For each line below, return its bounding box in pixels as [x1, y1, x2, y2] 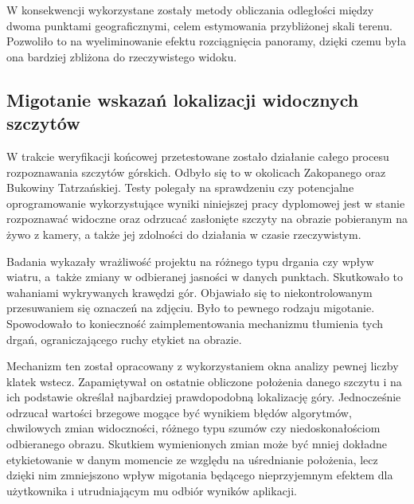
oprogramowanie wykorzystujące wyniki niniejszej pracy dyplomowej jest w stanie [6, 194, 405, 211]
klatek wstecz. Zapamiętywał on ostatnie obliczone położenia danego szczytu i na [6, 373, 402, 389]
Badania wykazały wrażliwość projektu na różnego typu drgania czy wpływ [6, 252, 374, 269]
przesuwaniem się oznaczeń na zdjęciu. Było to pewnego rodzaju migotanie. [6, 299, 375, 316]
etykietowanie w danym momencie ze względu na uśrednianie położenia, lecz [6, 451, 378, 467]
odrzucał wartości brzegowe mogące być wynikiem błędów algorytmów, [6, 404, 352, 420]
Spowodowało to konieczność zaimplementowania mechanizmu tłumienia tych [6, 315, 383, 331]
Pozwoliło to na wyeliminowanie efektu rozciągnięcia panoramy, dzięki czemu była [6, 33, 406, 49]
